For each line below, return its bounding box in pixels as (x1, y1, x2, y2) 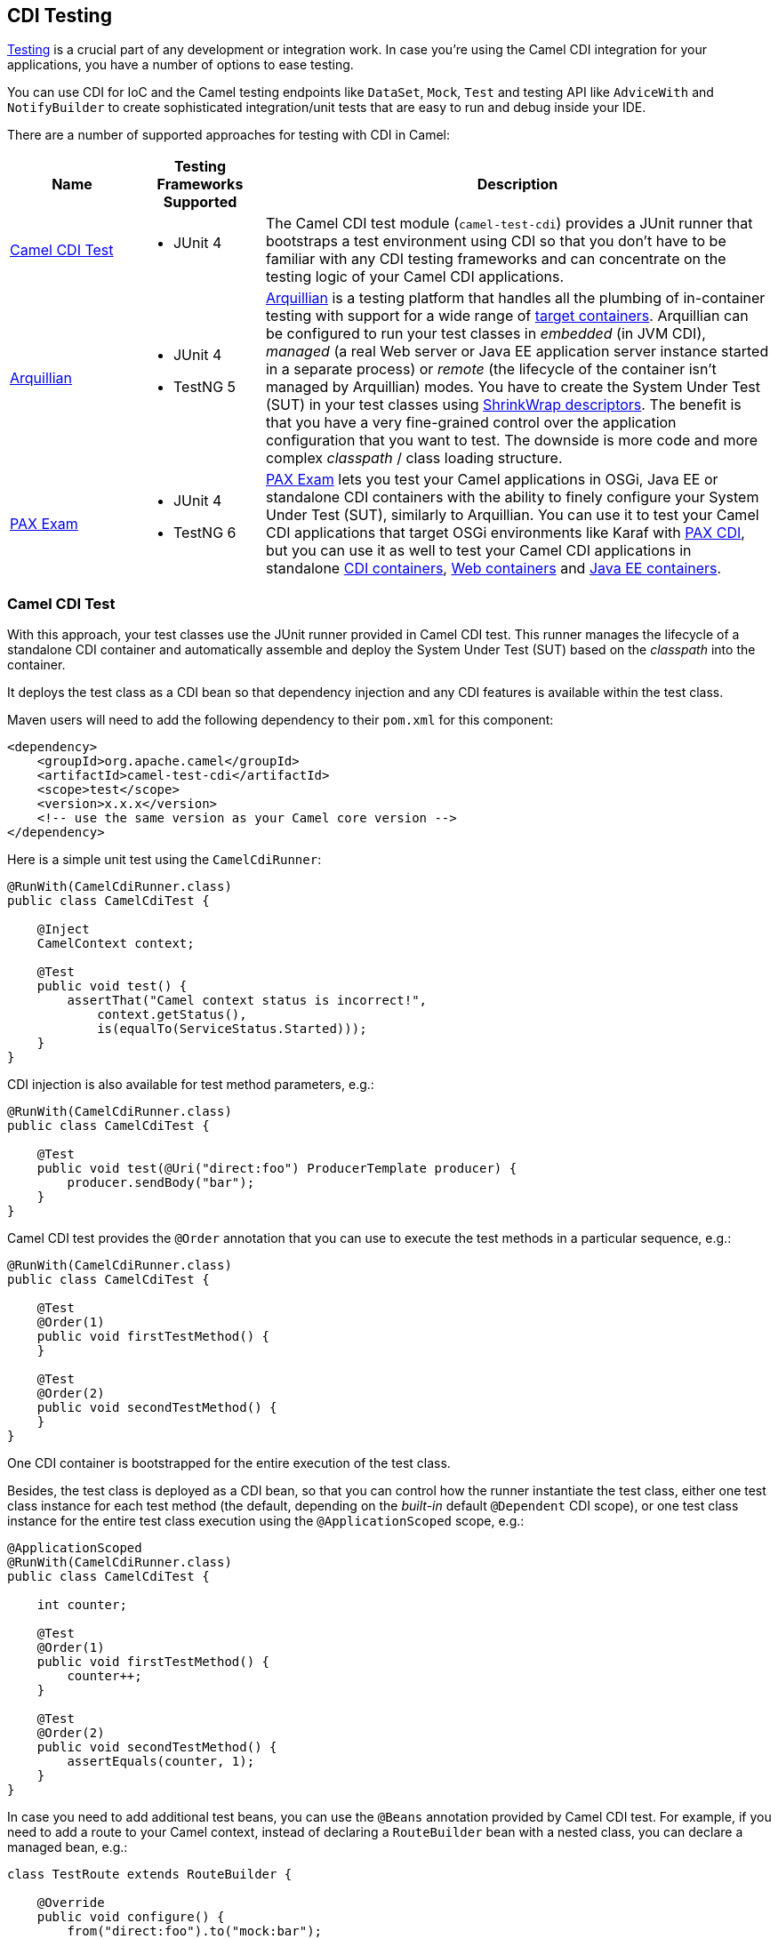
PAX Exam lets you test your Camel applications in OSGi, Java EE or (265, 470, 718, 489)
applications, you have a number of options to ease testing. (7, 57, 354, 73)
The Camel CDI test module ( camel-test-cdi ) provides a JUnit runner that (265, 214, 753, 233)
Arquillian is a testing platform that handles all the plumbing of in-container (265, 289, 766, 308)
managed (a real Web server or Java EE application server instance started (265, 342, 769, 361)
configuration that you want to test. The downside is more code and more (265, 431, 758, 450)
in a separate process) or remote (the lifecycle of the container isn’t (265, 360, 717, 379)
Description (477, 175, 558, 194)
